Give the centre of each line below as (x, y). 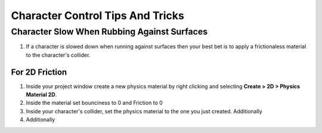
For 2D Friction (39, 72)
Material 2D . (41, 95)
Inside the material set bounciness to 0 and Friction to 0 (95, 103)
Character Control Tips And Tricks (97, 16)
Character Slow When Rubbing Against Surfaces (109, 32)
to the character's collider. (58, 55)
